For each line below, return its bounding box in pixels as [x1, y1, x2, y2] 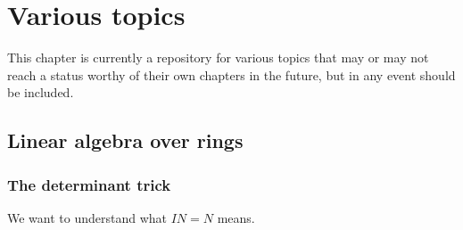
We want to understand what [7, 208, 168, 226]
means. [217, 208, 255, 226]
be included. [7, 83, 74, 102]
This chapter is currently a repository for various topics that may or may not [7, 48, 429, 67]
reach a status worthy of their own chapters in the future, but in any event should [7, 65, 456, 84]
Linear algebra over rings [7, 127, 244, 154]
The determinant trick [7, 173, 171, 195]
